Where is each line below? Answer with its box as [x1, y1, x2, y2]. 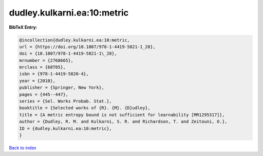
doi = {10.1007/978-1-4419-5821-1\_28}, [19, 51, 117, 56]
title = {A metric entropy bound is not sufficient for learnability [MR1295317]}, [19, 112, 225, 118]
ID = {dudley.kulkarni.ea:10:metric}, [19, 125, 112, 131]
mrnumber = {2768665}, [19, 57, 74, 63]
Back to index [9, 145, 37, 151]
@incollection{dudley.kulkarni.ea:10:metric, [19, 37, 130, 43]
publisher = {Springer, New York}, [19, 85, 104, 90]
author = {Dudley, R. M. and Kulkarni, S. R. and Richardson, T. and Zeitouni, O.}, [19, 119, 227, 124]
